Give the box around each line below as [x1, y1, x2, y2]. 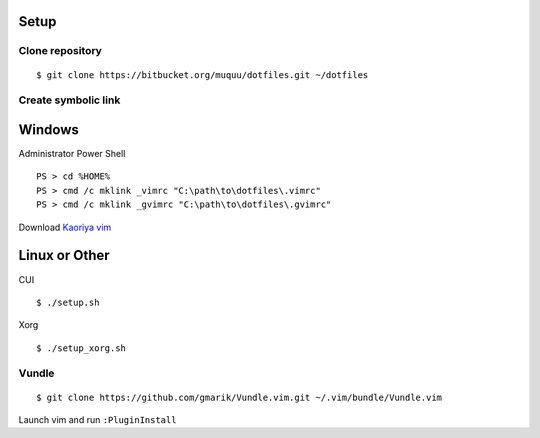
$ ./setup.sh [36, 296, 100, 308]
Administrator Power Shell [18, 148, 126, 160]
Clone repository [18, 44, 102, 58]
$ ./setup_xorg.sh [36, 342, 127, 354]
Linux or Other [18, 247, 110, 264]
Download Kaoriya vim [18, 221, 112, 233]
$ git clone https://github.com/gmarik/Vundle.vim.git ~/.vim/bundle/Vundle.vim [36, 391, 443, 403]
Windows [18, 121, 79, 138]
